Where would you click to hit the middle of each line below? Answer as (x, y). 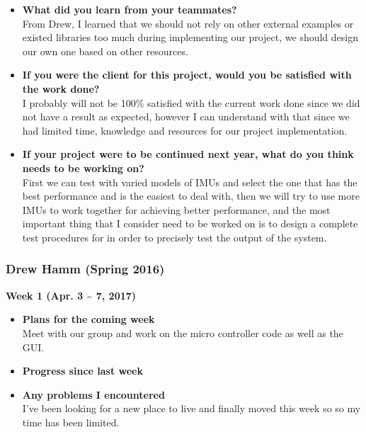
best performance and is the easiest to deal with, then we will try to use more (191, 196)
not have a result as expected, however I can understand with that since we (186, 116)
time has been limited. (71, 422)
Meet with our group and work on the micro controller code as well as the (183, 332)
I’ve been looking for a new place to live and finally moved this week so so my (191, 408)
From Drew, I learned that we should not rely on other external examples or (188, 23)
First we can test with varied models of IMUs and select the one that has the (190, 182)
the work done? (61, 88)
